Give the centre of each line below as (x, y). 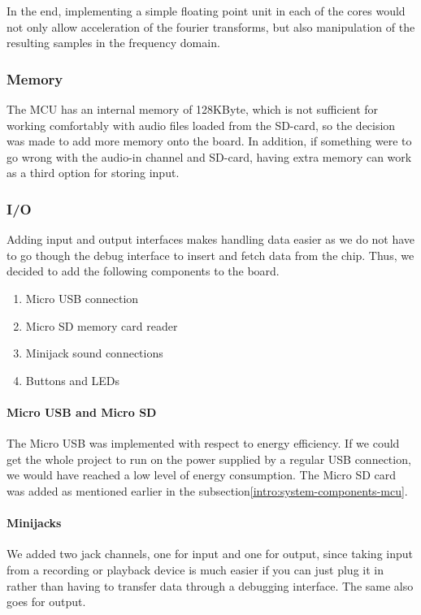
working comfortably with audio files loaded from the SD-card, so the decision (201, 125)
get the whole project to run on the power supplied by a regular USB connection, (209, 459)
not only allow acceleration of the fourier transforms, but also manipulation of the (211, 26)
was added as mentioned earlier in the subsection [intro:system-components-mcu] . (207, 490)
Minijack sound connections (94, 353)
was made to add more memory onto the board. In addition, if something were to (209, 141)
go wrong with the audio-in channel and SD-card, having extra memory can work (209, 156)
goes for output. (46, 602)
